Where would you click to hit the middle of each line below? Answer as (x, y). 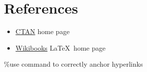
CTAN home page (42, 31)
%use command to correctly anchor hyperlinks (73, 64)
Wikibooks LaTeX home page (61, 47)
